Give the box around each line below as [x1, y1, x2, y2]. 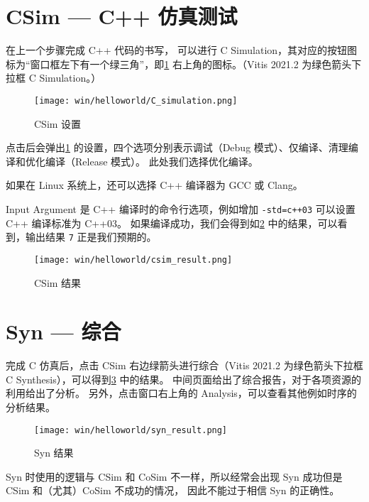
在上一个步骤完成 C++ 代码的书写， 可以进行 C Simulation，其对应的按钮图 [6, 43, 358, 58]
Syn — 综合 [6, 317, 121, 346]
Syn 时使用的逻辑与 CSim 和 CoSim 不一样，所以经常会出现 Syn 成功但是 [6, 469, 343, 484]
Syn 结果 [34, 445, 74, 460]
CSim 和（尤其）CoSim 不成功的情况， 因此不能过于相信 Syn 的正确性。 [6, 483, 340, 498]
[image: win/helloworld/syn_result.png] [34, 425, 228, 435]
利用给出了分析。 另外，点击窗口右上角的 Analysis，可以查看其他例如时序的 [6, 386, 357, 400]
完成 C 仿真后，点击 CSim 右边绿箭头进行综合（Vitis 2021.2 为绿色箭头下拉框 [6, 358, 363, 373]
